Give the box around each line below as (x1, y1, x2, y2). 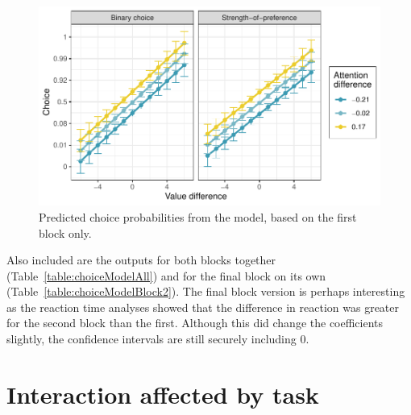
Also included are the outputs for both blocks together (6, 251, 276, 268)
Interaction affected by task (6, 377, 319, 410)
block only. (39, 224, 92, 241)
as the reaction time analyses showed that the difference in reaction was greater (6, 298, 400, 315)
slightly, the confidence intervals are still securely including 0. (6, 330, 309, 347)
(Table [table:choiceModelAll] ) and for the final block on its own (6, 267, 326, 284)
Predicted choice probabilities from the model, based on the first (39, 208, 357, 225)
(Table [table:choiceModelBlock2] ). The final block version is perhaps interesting (6, 283, 405, 300)
